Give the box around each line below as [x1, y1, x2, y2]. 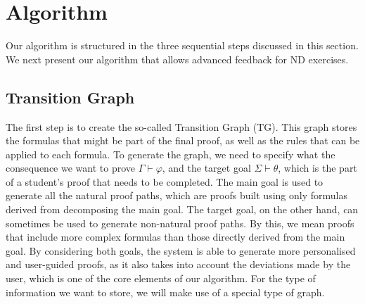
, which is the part [278, 160, 357, 175]
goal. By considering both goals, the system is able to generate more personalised [6, 243, 356, 258]
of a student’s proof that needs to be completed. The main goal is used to [6, 174, 324, 189]
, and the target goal [162, 160, 251, 175]
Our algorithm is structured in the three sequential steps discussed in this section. [6, 38, 359, 53]
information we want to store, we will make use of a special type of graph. [6, 284, 325, 299]
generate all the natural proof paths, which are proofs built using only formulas [6, 188, 347, 203]
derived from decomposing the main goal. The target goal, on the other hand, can [6, 202, 359, 217]
